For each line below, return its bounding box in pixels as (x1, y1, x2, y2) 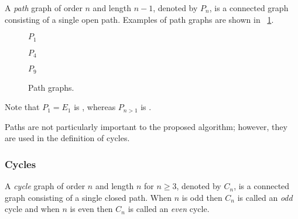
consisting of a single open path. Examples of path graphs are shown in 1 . (5, 13, 274, 25)
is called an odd (237, 191, 293, 203)
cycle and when (5, 203, 60, 215)
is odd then (181, 191, 222, 203)
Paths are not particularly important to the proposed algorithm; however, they (5, 120, 287, 132)
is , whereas (74, 101, 116, 113)
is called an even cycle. (128, 203, 210, 215)
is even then (70, 203, 113, 215)
